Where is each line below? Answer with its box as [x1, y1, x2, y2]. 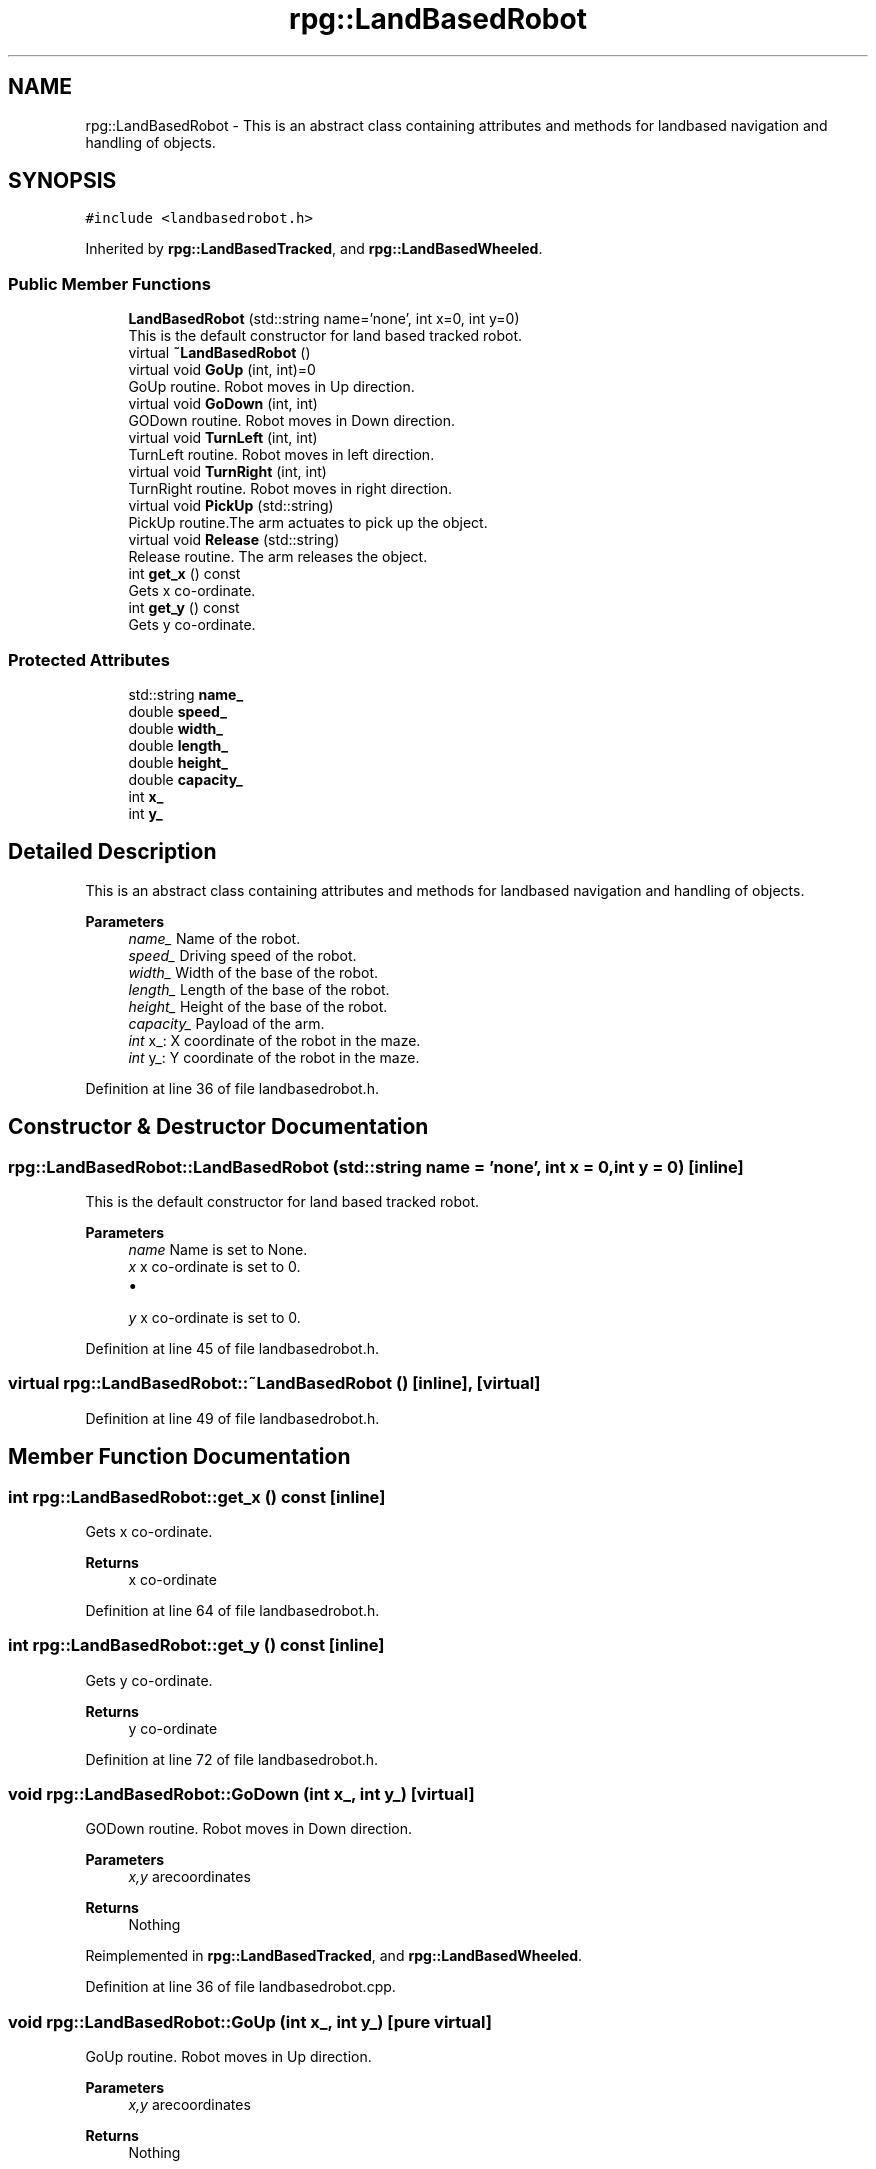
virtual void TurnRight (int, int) [128, 463, 327, 481]
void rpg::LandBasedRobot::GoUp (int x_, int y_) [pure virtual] [8, 2011, 492, 2032]
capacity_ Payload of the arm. [128, 1014, 325, 1032]
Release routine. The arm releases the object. [128, 548, 428, 566]
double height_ [128, 753, 228, 771]
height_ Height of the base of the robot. [128, 997, 388, 1015]
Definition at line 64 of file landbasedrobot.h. [85, 1601, 380, 1619]
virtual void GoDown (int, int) [128, 395, 318, 413]
